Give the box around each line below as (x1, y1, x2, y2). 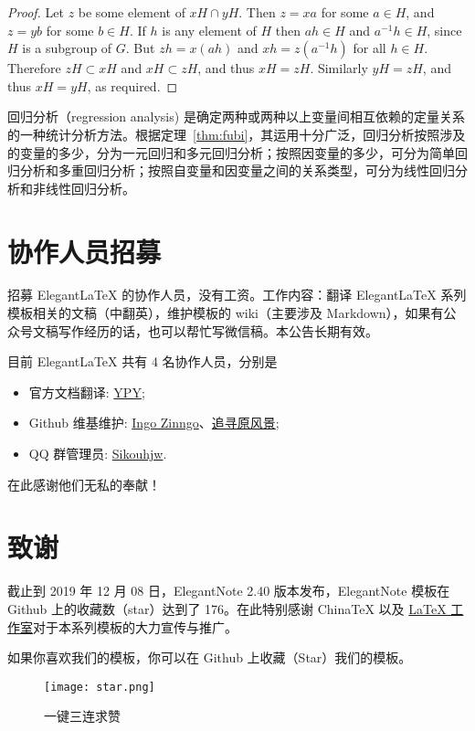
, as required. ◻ (87, 76, 178, 95)
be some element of (78, 3, 185, 21)
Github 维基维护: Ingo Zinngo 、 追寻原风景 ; (28, 413, 280, 432)
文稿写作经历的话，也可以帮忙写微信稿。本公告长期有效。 (32, 321, 378, 340)
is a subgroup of (22, 38, 112, 58)
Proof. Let (7, 3, 64, 21)
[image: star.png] (44, 680, 155, 694)
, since (427, 20, 462, 39)
